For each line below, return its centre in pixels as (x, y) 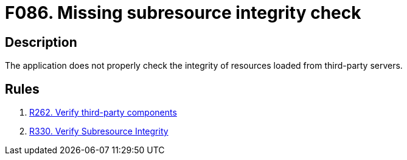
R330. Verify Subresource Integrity (99, 131)
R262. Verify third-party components (103, 113)
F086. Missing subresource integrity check (183, 13)
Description (41, 42)
